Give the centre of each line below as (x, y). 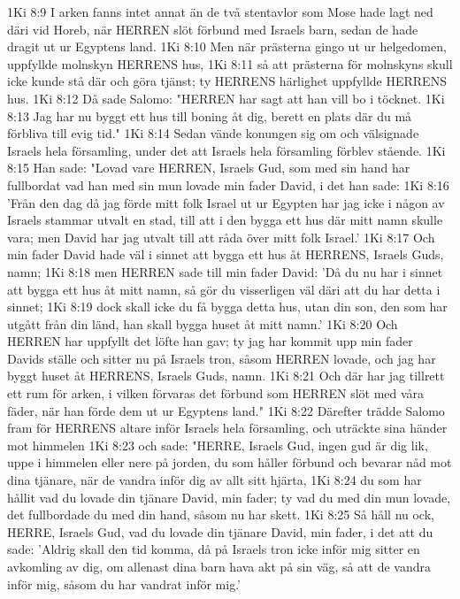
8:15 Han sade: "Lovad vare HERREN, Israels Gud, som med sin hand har (209, 168)
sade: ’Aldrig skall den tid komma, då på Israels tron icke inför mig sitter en (214, 549)
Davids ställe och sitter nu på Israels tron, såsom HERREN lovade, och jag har (222, 358)
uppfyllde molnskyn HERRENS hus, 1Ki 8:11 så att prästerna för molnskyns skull (230, 63)
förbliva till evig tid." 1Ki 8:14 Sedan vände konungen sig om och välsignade (213, 133)
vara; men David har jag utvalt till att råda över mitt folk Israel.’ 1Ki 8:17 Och (221, 237)
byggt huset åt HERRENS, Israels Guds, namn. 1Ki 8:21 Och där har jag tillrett (226, 376)
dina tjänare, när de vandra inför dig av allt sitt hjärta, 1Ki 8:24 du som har (215, 480)
